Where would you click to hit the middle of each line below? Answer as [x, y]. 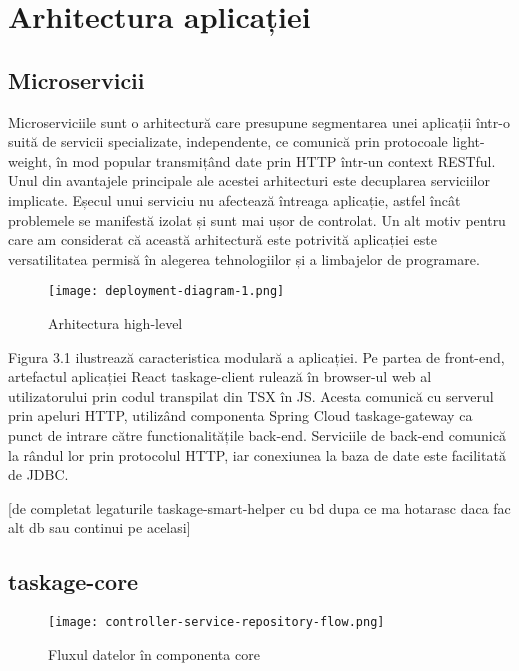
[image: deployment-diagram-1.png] [166, 291]
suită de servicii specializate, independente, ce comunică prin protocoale [228, 141]
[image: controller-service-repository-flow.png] [216, 622]
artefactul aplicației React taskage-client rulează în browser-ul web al [220, 376]
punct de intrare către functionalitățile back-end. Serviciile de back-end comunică [257, 434]
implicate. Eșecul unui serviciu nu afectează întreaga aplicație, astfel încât [234, 199]
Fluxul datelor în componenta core [154, 653]
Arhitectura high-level [115, 322]
